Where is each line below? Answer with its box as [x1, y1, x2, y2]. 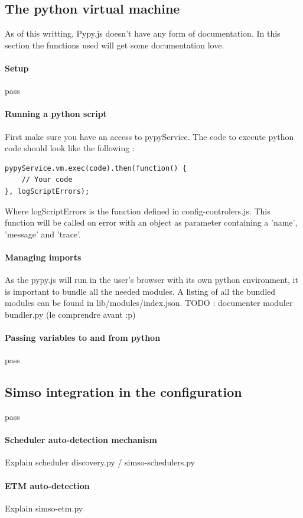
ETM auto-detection [5, 479, 90, 491]
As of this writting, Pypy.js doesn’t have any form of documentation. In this [5, 27, 281, 40]
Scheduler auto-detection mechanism [5, 434, 157, 446]
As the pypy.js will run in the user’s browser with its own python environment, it [5, 273, 298, 286]
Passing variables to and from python [5, 331, 161, 344]
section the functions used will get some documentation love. [5, 38, 224, 51]
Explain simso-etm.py [5, 501, 83, 514]
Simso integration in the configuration [5, 383, 242, 401]
